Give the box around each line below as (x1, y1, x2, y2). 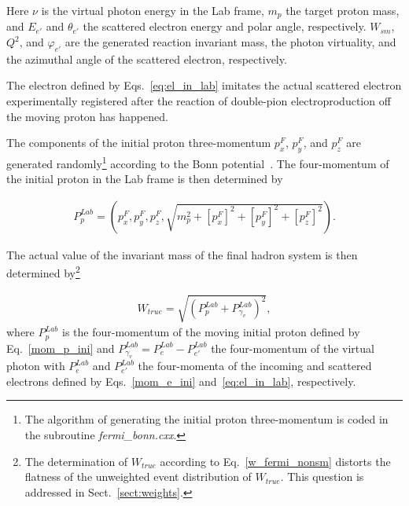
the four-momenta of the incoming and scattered (138, 357, 372, 374)
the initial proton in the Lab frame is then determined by (6, 170, 283, 187)
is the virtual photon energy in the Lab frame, (41, 2, 264, 18)
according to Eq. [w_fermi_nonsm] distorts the (160, 453, 391, 469)
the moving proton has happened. (6, 108, 168, 124)
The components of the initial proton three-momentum (6, 134, 271, 151)
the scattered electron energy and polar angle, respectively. (83, 18, 367, 35)
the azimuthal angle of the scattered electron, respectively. (6, 50, 287, 67)
